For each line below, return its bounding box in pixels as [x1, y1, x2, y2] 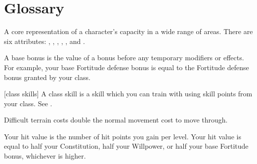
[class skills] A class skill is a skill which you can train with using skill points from [4, 88, 253, 99]
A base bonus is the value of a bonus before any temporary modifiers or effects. [4, 52, 244, 63]
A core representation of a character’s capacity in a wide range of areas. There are [4, 26, 253, 37]
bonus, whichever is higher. [4, 151, 86, 161]
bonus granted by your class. [4, 72, 90, 82]
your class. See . [4, 98, 52, 108]
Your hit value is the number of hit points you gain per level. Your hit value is [4, 131, 241, 141]
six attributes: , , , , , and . [4, 36, 85, 46]
